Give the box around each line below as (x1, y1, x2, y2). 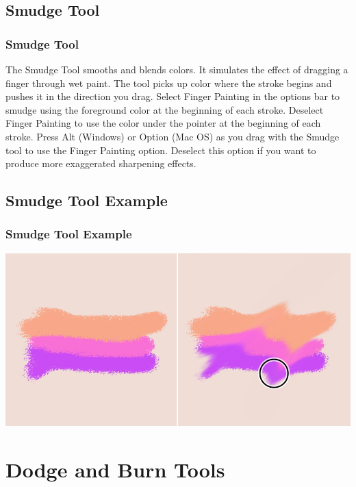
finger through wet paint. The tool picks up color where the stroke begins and (5, 75, 332, 90)
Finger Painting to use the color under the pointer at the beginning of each (5, 116, 321, 130)
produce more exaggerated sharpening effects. (5, 156, 196, 171)
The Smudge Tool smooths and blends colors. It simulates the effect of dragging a (5, 62, 348, 76)
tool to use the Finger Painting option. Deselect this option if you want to (5, 142, 316, 157)
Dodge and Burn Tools (5, 455, 225, 483)
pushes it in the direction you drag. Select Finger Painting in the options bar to (5, 89, 340, 103)
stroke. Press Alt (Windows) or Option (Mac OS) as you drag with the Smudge (5, 129, 340, 143)
